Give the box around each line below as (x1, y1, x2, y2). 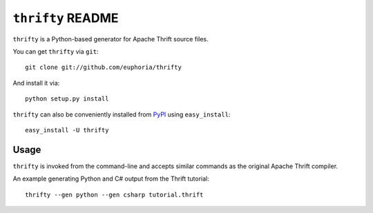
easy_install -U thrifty (25, 126, 109, 134)
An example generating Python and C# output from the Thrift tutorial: (12, 174, 210, 183)
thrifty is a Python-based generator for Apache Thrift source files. (12, 34, 209, 43)
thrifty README (12, 10, 119, 26)
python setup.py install (25, 95, 109, 103)
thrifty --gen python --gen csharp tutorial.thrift (25, 190, 204, 199)
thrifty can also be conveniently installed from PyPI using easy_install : (12, 110, 231, 119)
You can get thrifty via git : (12, 47, 99, 55)
